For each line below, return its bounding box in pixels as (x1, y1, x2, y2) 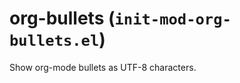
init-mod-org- (114, 10, 232, 29)
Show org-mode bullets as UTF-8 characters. (9, 61, 197, 73)
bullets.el (9, 32, 100, 51)
